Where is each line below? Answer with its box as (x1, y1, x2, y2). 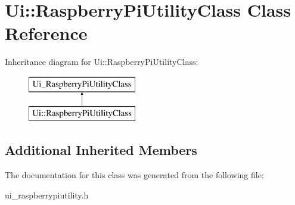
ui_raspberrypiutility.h (5, 188, 89, 201)
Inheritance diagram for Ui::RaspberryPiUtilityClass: (5, 55, 198, 68)
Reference (5, 21, 88, 45)
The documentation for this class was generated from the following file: (5, 169, 264, 181)
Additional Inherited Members (5, 141, 197, 159)
